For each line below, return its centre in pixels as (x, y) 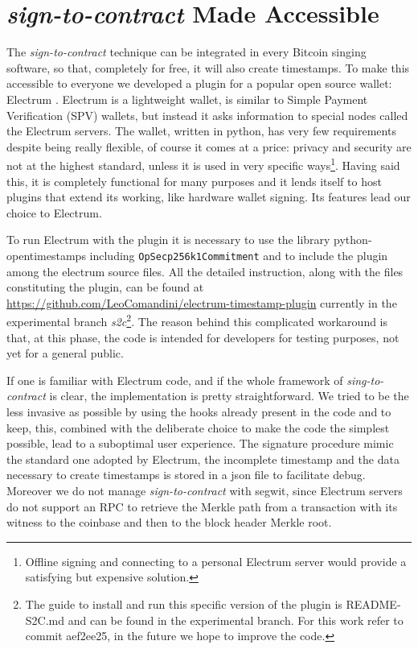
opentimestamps (46, 255)
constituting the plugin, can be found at (105, 287)
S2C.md (45, 620)
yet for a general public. (65, 353)
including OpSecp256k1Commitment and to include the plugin (239, 255)
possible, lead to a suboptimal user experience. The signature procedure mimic (200, 443)
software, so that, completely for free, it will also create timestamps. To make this (208, 67)
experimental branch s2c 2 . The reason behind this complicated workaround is (197, 320)
